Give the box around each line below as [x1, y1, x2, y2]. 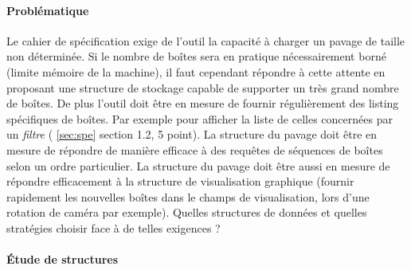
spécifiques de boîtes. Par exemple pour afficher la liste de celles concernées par [6, 110, 393, 127]
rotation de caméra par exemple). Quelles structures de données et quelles [6, 204, 367, 221]
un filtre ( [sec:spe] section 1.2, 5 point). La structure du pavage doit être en [6, 126, 378, 143]
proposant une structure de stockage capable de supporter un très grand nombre [6, 79, 399, 96]
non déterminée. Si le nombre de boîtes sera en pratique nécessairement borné [6, 48, 386, 65]
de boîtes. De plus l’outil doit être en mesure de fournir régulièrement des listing [6, 95, 399, 112]
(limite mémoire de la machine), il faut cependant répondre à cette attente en [6, 63, 386, 80]
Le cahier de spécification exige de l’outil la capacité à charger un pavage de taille [6, 32, 405, 49]
